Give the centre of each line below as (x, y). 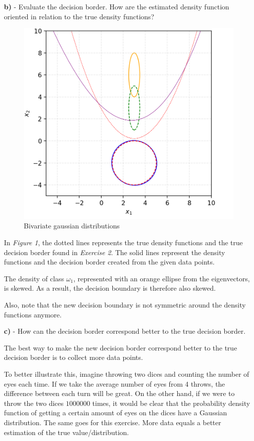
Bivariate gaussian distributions (72, 226)
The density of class (34, 278)
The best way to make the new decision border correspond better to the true (121, 347)
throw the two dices (34, 403)
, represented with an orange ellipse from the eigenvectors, (162, 278)
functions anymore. (33, 314)
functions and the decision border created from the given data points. (109, 262)
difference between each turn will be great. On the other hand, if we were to (119, 393)
